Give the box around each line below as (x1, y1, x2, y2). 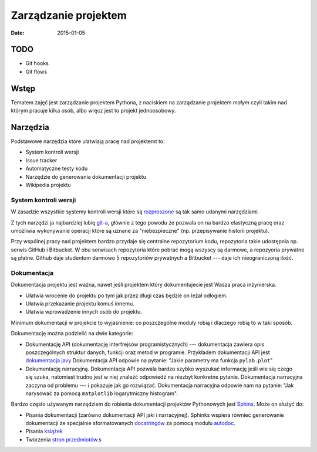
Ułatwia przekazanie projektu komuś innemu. (25, 300, 134, 307)
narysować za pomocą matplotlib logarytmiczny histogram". (25, 390, 178, 397)
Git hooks (25, 60, 49, 67)
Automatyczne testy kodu (25, 165, 88, 172)
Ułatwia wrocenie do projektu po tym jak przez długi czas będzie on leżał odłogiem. (25, 292, 228, 299)
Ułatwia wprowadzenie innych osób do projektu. (25, 308, 142, 315)
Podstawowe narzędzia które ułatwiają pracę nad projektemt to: (11, 138, 165, 145)
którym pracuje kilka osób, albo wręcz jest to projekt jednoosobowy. (11, 107, 176, 114)
